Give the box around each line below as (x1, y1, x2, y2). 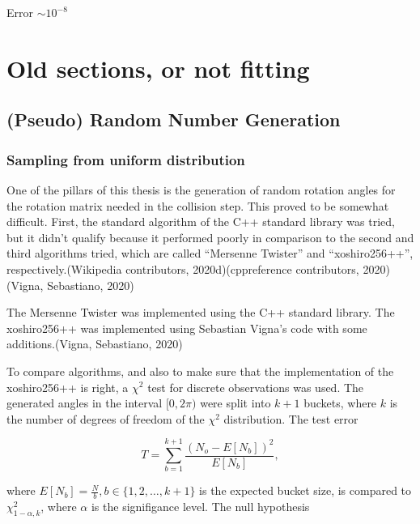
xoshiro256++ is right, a (6, 378, 129, 395)
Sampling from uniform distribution (6, 149, 245, 169)
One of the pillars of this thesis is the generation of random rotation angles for (6, 181, 396, 198)
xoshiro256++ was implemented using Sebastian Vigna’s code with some (6, 319, 367, 336)
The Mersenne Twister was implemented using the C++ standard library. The (6, 304, 395, 321)
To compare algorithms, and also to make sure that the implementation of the (6, 362, 394, 379)
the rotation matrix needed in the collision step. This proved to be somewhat (6, 197, 389, 214)
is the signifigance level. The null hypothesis (91, 498, 310, 515)
